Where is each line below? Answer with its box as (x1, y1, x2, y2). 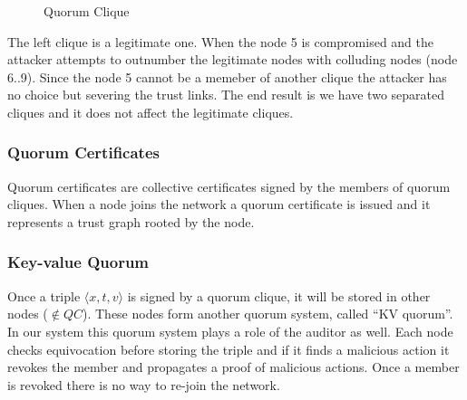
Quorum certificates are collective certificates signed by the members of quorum (7, 176, 451, 195)
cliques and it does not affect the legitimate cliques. (7, 102, 294, 121)
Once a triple (7, 286, 81, 305)
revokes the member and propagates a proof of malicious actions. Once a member (7, 357, 460, 376)
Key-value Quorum (7, 251, 150, 273)
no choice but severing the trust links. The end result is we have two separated (7, 85, 445, 104)
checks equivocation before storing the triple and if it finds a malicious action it (7, 339, 450, 358)
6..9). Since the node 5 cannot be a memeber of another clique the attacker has (7, 67, 447, 86)
